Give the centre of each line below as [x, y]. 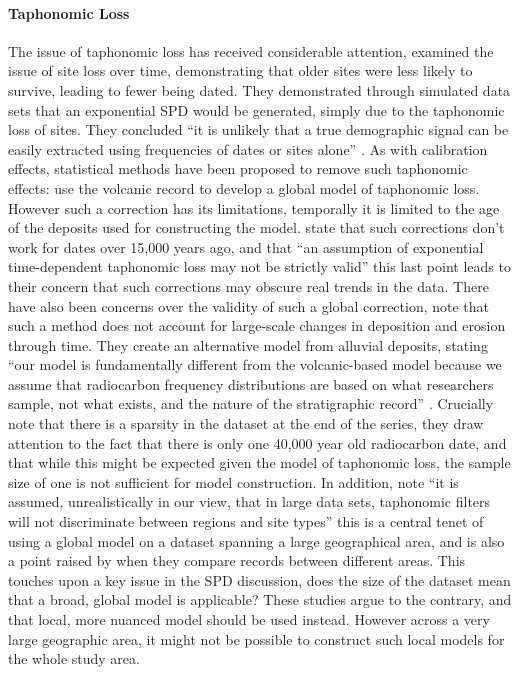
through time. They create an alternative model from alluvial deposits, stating [248, 344]
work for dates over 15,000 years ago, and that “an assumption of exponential [246, 246]
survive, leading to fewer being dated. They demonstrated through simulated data [259, 89]
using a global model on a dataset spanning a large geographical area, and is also [256, 540]
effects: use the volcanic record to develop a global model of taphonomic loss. [244, 187]
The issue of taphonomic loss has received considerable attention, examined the [251, 50]
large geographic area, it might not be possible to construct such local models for [256, 638]
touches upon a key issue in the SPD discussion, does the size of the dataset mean [259, 579]
